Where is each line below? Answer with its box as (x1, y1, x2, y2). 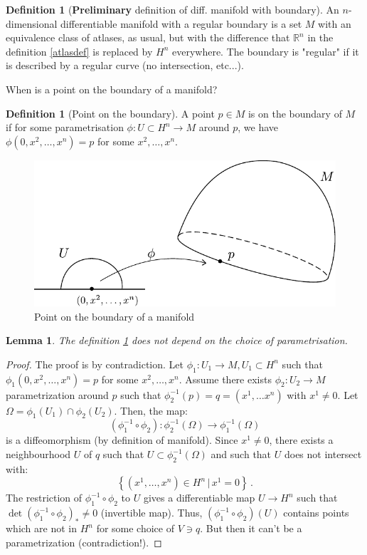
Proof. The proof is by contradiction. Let (6, 356, 183, 371)
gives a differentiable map (143, 490, 255, 505)
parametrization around (6, 387, 109, 402)
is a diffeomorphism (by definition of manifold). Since (6, 432, 238, 447)
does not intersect (284, 447, 362, 462)
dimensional (6, 16, 58, 31)
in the (307, 30, 334, 45)
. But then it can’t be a (200, 521, 302, 536)
